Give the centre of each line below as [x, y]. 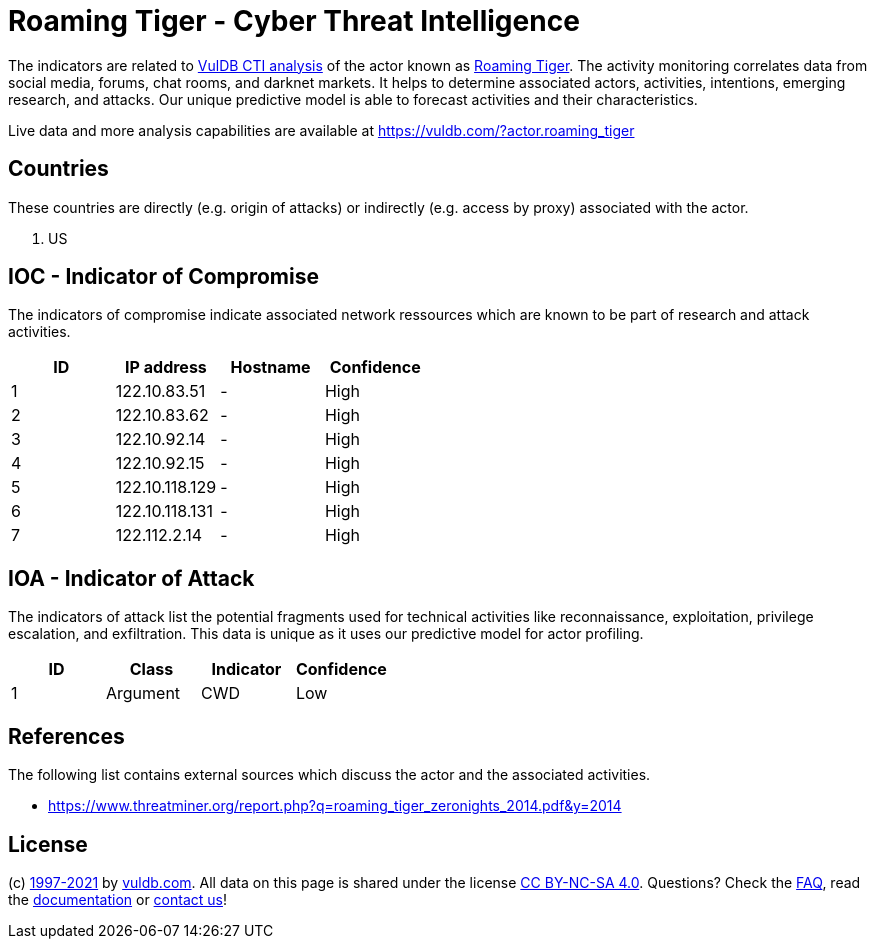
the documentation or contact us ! [117, 899]
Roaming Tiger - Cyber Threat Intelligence [294, 21]
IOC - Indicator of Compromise [163, 277]
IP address [166, 367]
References [66, 736]
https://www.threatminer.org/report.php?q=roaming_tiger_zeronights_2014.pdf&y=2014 [335, 806]
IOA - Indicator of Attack [131, 578]
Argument [143, 693]
